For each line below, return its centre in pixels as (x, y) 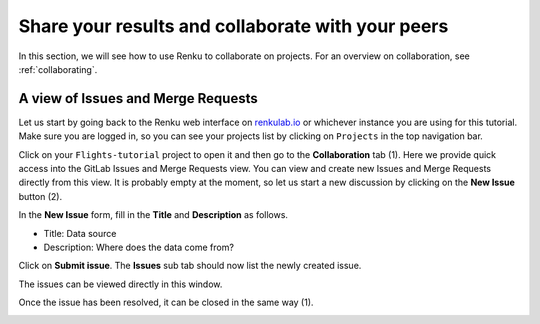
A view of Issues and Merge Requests (138, 98)
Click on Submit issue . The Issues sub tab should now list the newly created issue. (190, 266)
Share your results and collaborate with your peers (233, 26)
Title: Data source (80, 233)
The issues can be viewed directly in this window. (120, 284)
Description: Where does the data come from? (139, 247)
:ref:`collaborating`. (58, 69)
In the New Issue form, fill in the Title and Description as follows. (153, 215)
